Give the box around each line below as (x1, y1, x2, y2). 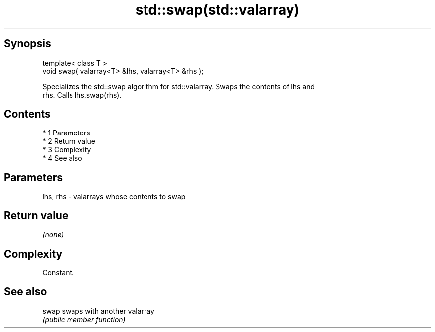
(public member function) (42, 315, 126, 324)
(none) (42, 230, 64, 239)
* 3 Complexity (42, 145, 91, 154)
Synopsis (4, 37, 51, 50)
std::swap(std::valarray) (135, 1, 300, 18)
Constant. (42, 268, 74, 277)
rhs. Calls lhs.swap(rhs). (42, 90, 122, 99)
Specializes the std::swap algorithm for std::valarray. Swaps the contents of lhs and (42, 82, 315, 91)
